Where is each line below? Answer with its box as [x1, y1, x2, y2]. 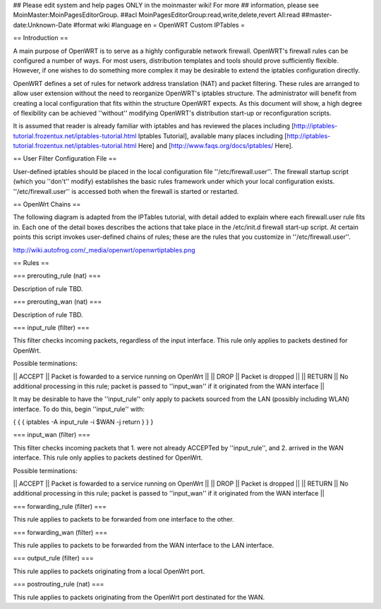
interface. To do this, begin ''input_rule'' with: [13, 405, 145, 413]
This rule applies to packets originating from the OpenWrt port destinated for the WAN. [13, 593, 265, 601]
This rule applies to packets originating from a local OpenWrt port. [13, 567, 205, 575]
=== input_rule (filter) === [13, 323, 90, 331]
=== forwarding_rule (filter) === [13, 502, 107, 510]
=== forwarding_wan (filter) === [13, 528, 108, 536]
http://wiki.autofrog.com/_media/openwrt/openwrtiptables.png [13, 245, 195, 254]
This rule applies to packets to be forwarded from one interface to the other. [13, 515, 234, 524]
